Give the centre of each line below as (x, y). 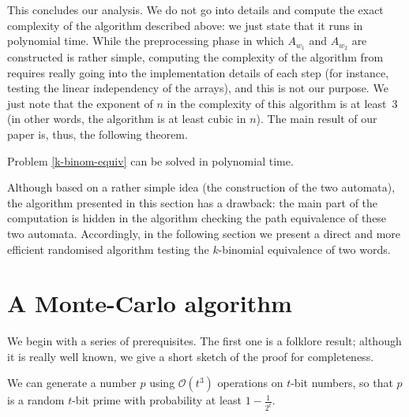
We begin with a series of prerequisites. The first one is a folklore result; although (204, 341)
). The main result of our (317, 119)
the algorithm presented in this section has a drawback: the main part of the (193, 202)
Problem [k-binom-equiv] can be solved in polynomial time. (150, 160)
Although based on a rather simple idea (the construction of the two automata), (201, 187)
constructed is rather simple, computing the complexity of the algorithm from (195, 57)
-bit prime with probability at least (157, 400)
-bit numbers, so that (342, 383)
